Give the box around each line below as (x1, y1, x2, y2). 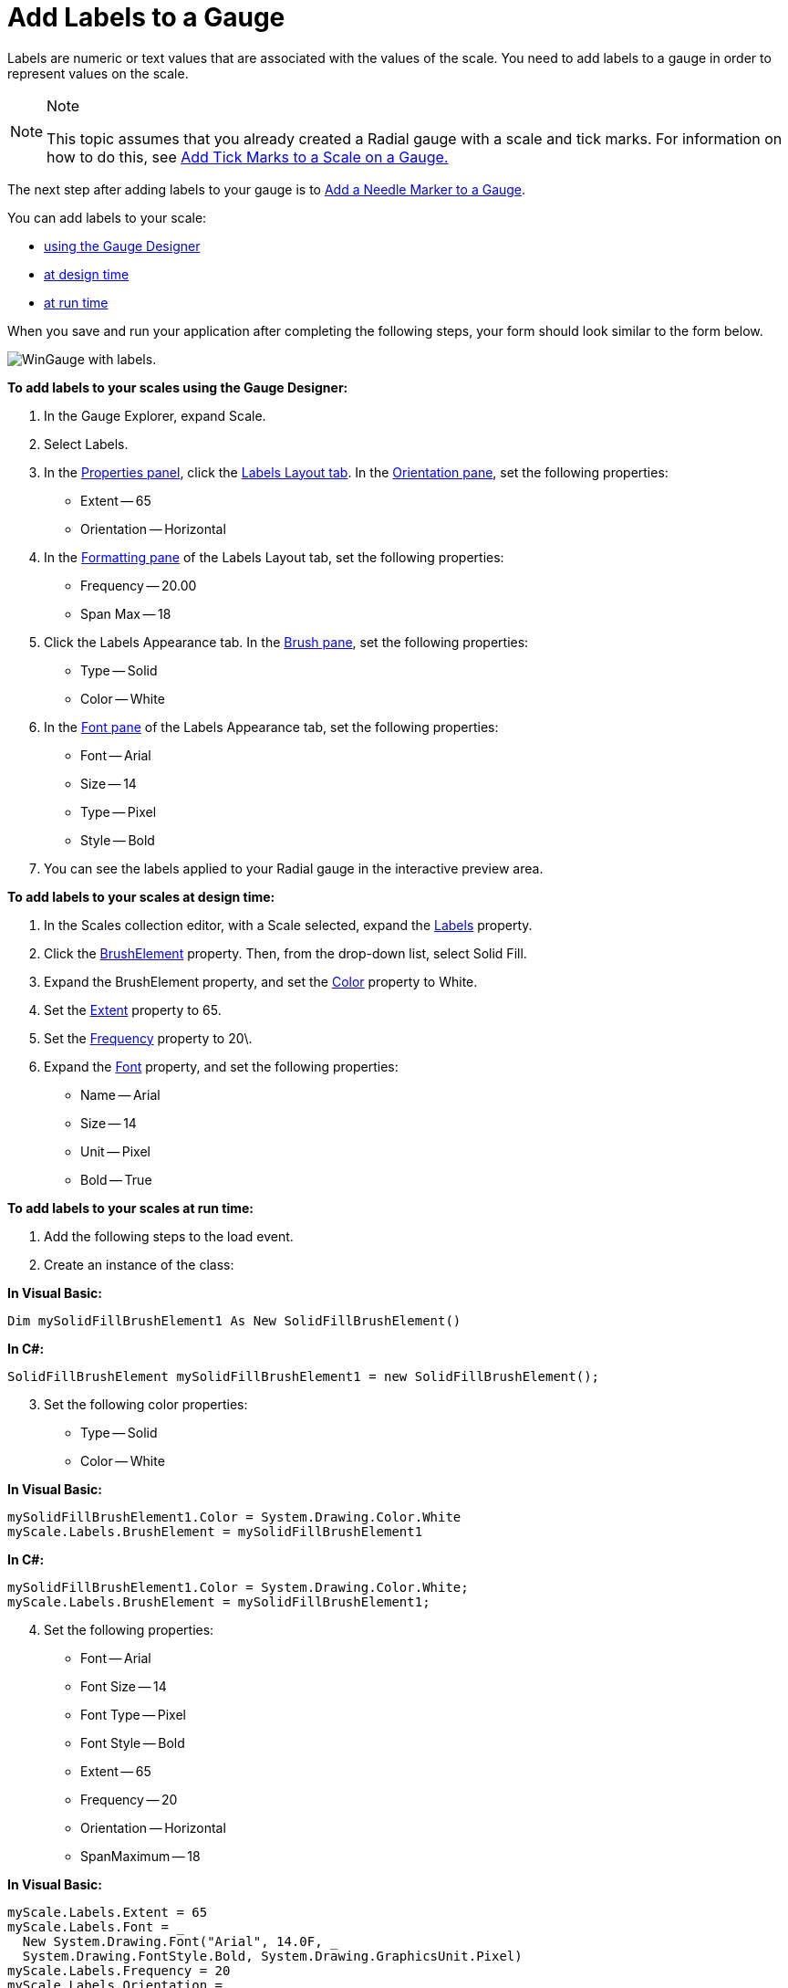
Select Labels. (44, 435, 129, 452)
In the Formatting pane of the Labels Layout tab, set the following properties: (44, 549, 504, 565)
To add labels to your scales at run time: (7, 1199, 254, 1216)
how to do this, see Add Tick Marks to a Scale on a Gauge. (47, 147, 449, 166)
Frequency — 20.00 (80, 577, 197, 593)
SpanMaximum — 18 (80, 1847, 201, 1864)
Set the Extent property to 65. (44, 1001, 222, 1018)
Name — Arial (80, 1086, 161, 1103)
